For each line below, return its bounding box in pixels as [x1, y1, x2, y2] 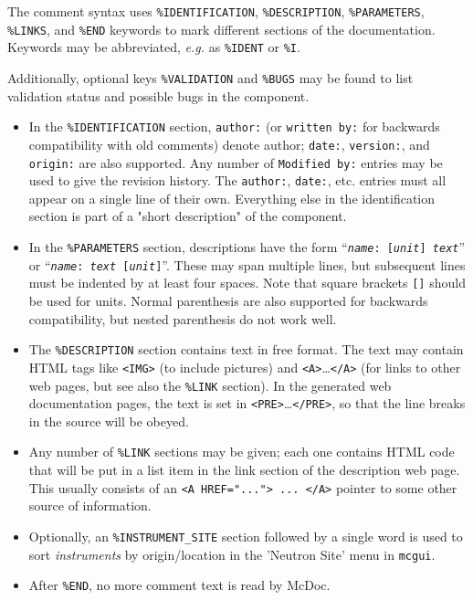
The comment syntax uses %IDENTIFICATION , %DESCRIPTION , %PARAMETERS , [7, 2, 425, 20]
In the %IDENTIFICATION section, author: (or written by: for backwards [28, 117, 440, 136]
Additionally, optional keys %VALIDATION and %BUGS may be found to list [7, 68, 414, 87]
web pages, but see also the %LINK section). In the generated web [28, 375, 392, 395]
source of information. [28, 496, 152, 515]
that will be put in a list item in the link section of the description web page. [28, 460, 460, 479]
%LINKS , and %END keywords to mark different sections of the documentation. [7, 19, 436, 38]
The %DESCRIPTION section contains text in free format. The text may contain [28, 340, 464, 359]
